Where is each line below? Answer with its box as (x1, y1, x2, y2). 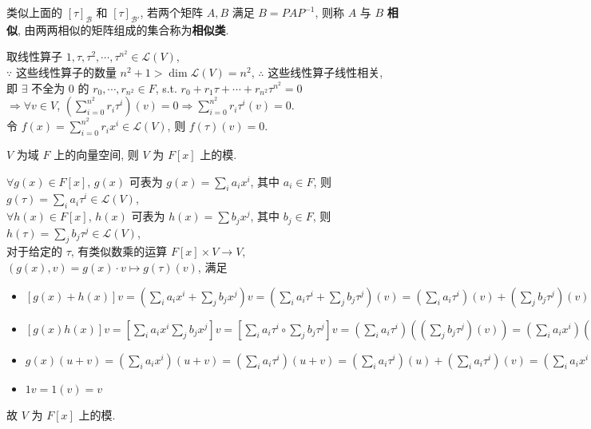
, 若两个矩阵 (140, 4, 203, 20)
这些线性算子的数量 (15, 63, 117, 80)
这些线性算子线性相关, (268, 63, 383, 80)
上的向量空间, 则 (54, 146, 139, 163)
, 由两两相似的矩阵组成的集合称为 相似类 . (18, 21, 229, 38)
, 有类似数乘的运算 (70, 243, 168, 260)
